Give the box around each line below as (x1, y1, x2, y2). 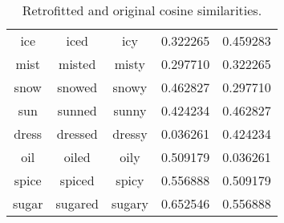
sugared (55, 194, 99, 213)
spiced (59, 171, 95, 189)
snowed (57, 78, 98, 96)
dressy (112, 124, 148, 143)
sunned (57, 101, 97, 120)
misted (59, 55, 96, 73)
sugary (111, 194, 148, 213)
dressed (56, 124, 98, 143)
